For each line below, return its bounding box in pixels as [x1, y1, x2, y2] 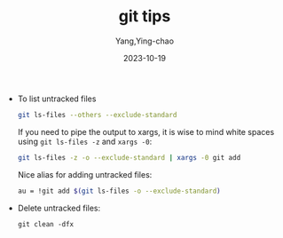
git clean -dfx [17, 219, 75, 228]
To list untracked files [17, 93, 97, 104]
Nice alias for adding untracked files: [17, 169, 153, 179]
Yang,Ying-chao [114, 36, 175, 46]
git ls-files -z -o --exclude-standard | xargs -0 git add [17, 153, 241, 162]
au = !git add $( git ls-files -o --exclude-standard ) [17, 186, 221, 195]
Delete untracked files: [17, 202, 101, 213]
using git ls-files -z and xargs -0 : [17, 136, 153, 147]
